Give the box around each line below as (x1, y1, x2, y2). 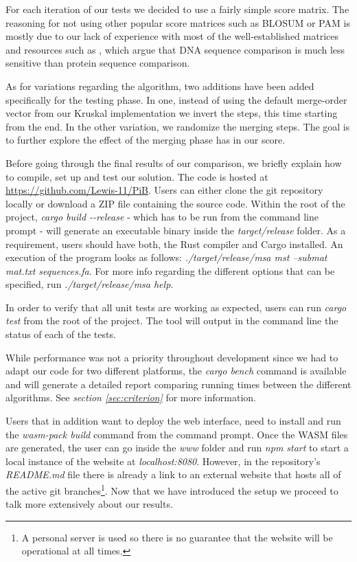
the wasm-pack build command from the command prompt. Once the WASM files (5, 427, 348, 441)
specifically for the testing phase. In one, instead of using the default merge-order (5, 92, 347, 106)
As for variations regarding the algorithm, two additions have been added (5, 78, 314, 93)
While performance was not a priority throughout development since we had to (5, 350, 338, 364)
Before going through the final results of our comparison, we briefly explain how (5, 155, 342, 170)
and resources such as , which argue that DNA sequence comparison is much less (5, 42, 345, 56)
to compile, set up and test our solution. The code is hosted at (5, 169, 268, 183)
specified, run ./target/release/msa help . (5, 277, 174, 291)
